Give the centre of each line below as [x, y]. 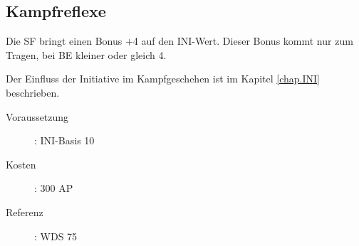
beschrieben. [33, 92]
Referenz [25, 212]
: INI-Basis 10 [64, 140]
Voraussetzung [37, 116]
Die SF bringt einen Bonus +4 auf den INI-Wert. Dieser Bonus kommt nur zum [179, 41]
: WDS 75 [56, 236]
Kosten [21, 164]
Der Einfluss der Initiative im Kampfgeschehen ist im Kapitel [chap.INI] [163, 79]
